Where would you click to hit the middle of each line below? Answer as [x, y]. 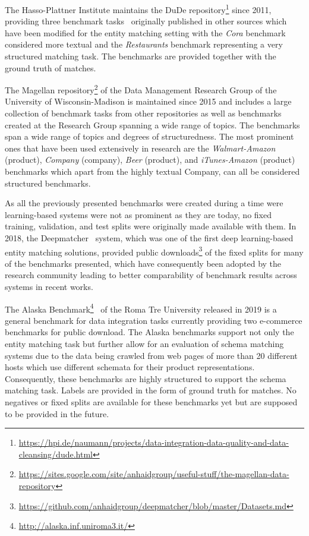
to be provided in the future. [57, 413]
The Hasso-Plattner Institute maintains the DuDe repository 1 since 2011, [138, 9]
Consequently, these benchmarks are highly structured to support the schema [146, 378]
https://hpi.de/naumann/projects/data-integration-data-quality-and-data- [154, 442]
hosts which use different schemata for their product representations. [130, 367]
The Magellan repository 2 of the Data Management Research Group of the [141, 89]
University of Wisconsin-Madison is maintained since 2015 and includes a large [148, 101]
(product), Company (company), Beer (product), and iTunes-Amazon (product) [150, 160]
